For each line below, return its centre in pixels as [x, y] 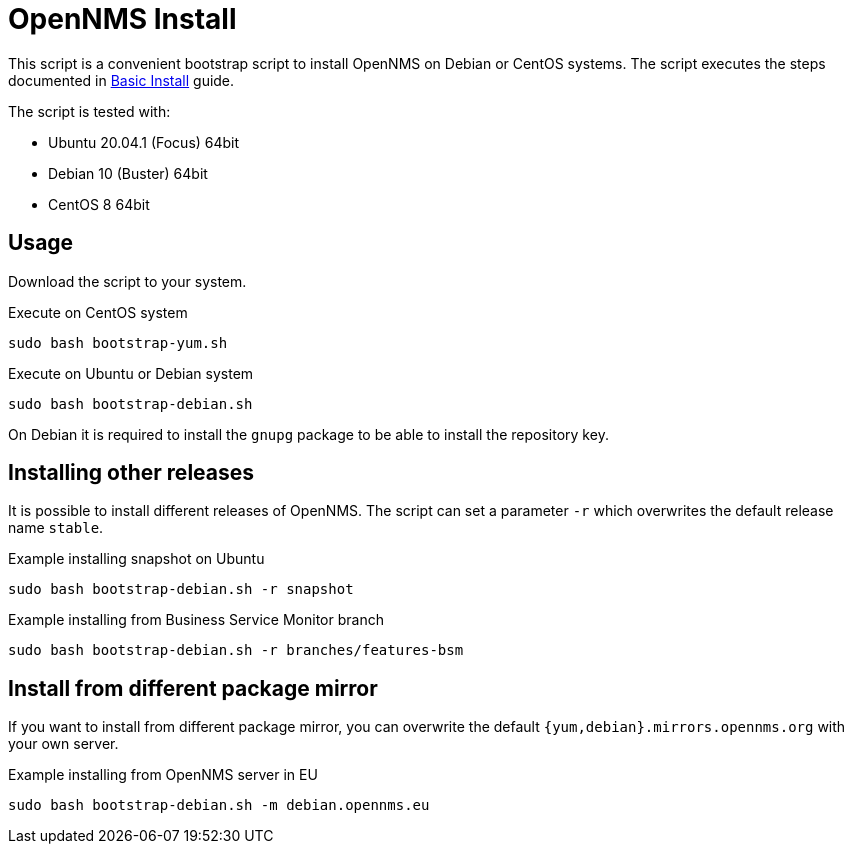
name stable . [56, 528]
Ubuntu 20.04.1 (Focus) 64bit [144, 142]
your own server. [63, 744]
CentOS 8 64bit [99, 204]
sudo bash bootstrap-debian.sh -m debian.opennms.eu [219, 805]
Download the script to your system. [127, 281]
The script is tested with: [89, 111]
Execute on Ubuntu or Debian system [131, 373]
